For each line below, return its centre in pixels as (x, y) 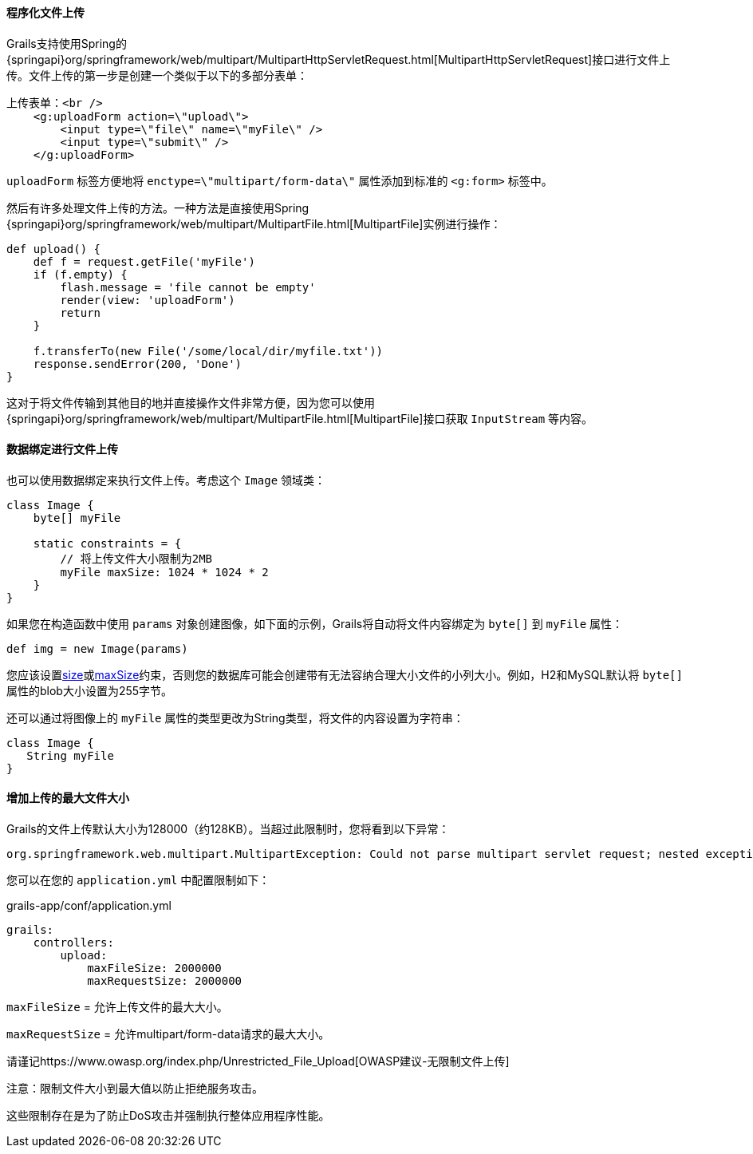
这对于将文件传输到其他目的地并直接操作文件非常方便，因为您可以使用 (191, 402)
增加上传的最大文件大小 (68, 798)
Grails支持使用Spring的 (67, 43)
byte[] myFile (77, 518)
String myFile (70, 755)
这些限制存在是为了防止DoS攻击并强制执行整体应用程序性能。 (168, 1116)
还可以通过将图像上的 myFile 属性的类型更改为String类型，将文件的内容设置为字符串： (235, 717)
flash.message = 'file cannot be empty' (188, 287)
